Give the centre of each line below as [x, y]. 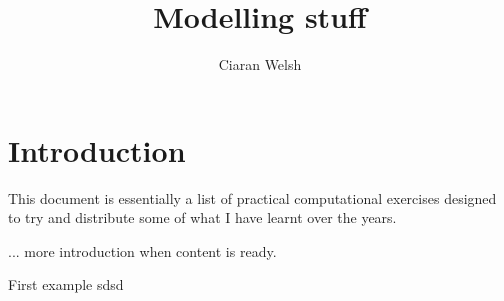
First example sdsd [66, 284]
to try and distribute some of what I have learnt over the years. [202, 217]
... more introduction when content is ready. [142, 250]
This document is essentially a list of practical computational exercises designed [252, 197]
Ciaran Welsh [260, 64]
